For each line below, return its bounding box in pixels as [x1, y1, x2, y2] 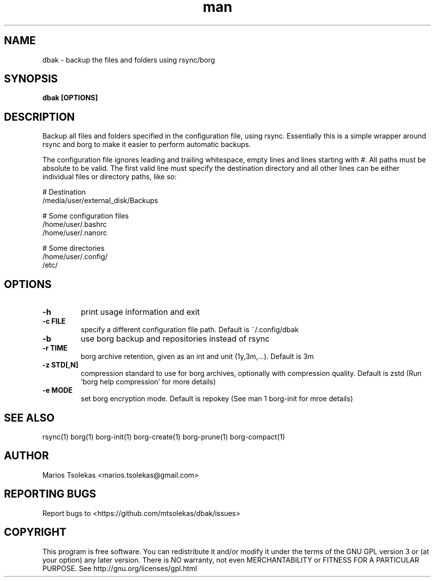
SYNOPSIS [4, 73, 58, 85]
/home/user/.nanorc [42, 228, 107, 237]
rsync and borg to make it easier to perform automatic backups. [42, 140, 251, 149]
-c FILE [42, 317, 66, 326]
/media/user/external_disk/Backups [42, 196, 158, 205]
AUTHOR [4, 449, 49, 462]
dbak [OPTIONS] [42, 93, 98, 102]
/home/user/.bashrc [42, 220, 107, 229]
